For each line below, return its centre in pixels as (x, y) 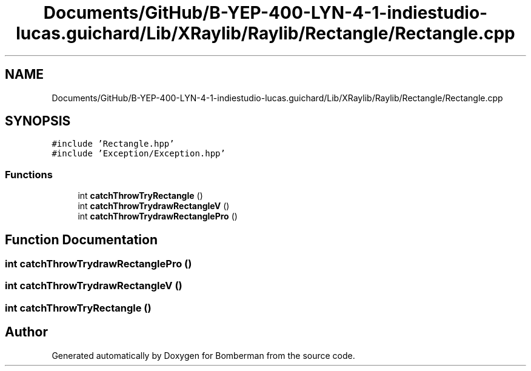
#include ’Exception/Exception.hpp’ (139, 154)
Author (26, 332)
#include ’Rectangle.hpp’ (113, 144)
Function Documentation (81, 239)
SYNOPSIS (38, 121)
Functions (29, 174)
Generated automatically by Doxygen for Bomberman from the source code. (203, 355)
